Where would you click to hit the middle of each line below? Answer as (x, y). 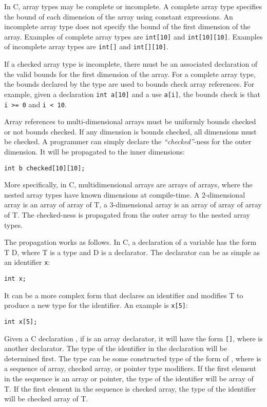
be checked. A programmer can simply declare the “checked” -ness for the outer (128, 141)
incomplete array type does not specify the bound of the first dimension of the (127, 26)
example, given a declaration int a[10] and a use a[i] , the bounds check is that (132, 94)
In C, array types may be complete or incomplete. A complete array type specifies (133, 6)
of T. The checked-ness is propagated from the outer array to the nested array (127, 215)
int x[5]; (21, 322)
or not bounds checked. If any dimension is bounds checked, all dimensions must (130, 131)
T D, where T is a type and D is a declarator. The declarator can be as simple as (132, 252)
